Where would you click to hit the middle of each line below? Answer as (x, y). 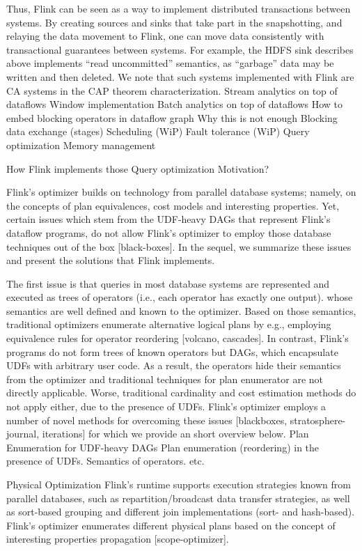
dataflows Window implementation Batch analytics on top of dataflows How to (175, 104)
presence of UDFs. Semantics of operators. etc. (105, 461)
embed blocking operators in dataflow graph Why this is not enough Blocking (172, 117)
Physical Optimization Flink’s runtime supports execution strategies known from (179, 484)
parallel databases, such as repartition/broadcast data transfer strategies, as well (178, 498)
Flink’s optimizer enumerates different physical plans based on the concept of (171, 525)
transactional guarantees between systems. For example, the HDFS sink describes (180, 49)
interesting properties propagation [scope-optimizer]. (118, 539)
